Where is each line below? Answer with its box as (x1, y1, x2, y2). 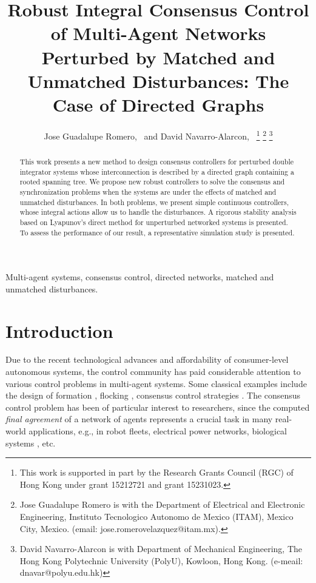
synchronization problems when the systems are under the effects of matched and (19, 186, 277, 197)
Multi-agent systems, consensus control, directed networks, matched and (5, 271, 274, 283)
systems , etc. (5, 436, 56, 449)
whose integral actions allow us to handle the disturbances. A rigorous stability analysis (19, 207, 297, 217)
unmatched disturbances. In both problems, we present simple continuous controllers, (19, 197, 289, 207)
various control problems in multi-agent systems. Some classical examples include (5, 377, 307, 389)
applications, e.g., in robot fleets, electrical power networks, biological (29, 425, 287, 437)
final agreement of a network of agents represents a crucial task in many (5, 413, 273, 425)
